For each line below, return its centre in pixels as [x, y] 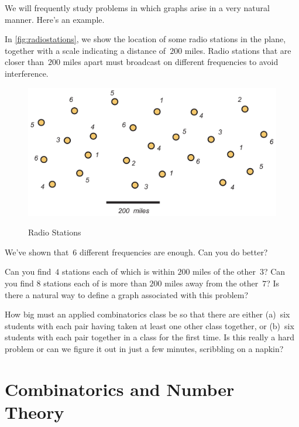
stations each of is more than [95, 283]
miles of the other [224, 271]
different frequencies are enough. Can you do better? [174, 252]
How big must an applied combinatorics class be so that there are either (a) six [147, 314]
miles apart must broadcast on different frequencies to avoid [171, 62]
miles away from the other [212, 283]
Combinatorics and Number [120, 389]
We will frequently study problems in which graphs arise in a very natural [137, 8]
